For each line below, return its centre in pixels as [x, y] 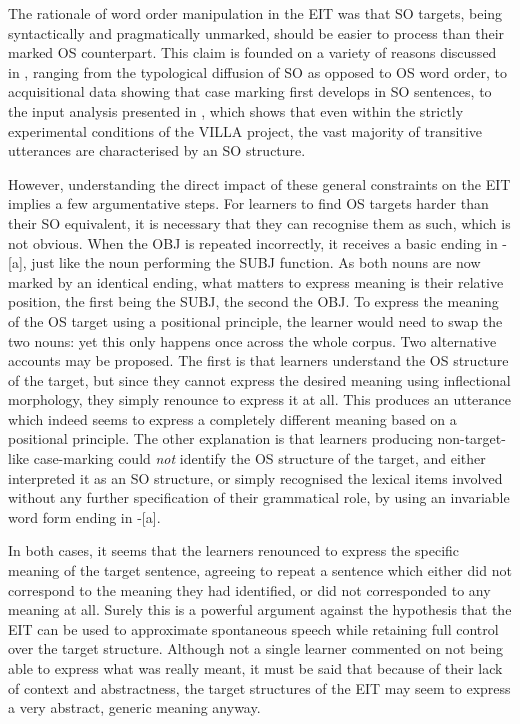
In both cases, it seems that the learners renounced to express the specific [234, 550]
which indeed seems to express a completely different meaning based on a [232, 418]
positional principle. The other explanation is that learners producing [220, 438]
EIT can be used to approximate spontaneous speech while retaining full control [253, 628]
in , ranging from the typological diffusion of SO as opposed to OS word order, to [258, 71]
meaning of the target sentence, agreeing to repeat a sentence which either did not [260, 570]
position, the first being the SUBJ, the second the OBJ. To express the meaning [253, 301]
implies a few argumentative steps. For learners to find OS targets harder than [248, 203]
